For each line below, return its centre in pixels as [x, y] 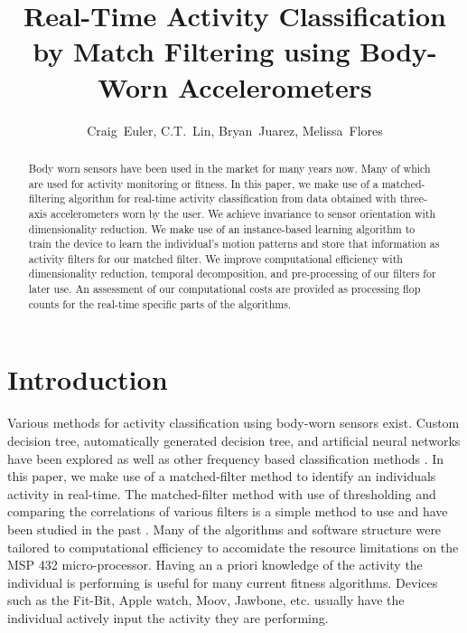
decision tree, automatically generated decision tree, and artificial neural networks [234, 440]
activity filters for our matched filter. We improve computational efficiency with [215, 258]
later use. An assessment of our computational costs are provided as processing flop [224, 289]
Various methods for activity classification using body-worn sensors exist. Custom [233, 423]
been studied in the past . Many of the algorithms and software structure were [224, 529]
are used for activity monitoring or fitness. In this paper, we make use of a [203, 183]
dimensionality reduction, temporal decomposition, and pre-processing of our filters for [232, 274]
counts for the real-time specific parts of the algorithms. [160, 303]
